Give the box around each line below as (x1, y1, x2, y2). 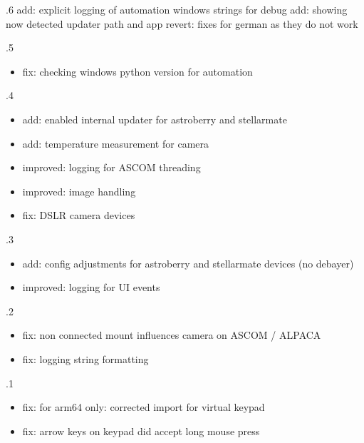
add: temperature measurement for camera (22, 136, 209, 151)
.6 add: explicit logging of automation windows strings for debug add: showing (6, 2, 348, 16)
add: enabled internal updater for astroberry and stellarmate (22, 111, 287, 126)
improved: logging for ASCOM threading (22, 160, 201, 175)
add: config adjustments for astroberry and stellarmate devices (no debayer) (22, 255, 354, 270)
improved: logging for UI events (22, 280, 160, 295)
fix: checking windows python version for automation (22, 63, 253, 78)
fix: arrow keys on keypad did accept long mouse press (22, 423, 260, 438)
